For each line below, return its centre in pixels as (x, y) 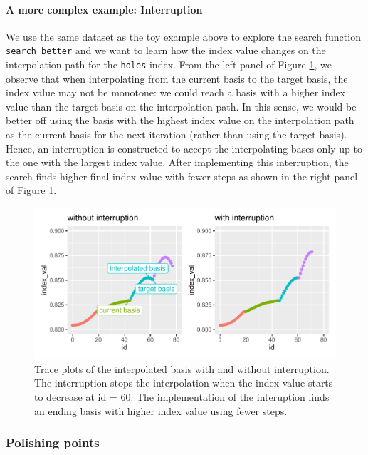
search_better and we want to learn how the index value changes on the (166, 50)
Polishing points (53, 443)
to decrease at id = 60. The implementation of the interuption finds (182, 397)
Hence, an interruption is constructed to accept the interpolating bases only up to (184, 148)
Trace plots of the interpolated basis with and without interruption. (182, 368)
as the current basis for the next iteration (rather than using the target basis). (177, 134)
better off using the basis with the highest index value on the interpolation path (180, 120)
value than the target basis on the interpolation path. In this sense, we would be (181, 106)
